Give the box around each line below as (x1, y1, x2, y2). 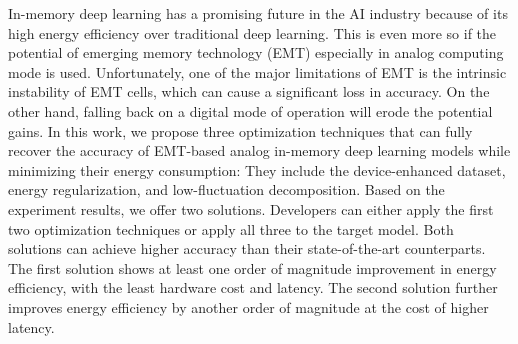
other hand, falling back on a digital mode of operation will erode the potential (8, 100, 493, 121)
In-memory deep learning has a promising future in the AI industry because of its (8, 3, 508, 23)
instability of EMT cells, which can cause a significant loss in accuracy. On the (8, 81, 490, 102)
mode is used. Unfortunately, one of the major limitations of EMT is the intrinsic (8, 61, 507, 82)
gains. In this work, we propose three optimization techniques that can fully (8, 120, 473, 141)
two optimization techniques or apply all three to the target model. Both (8, 218, 454, 239)
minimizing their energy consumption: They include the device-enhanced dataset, (8, 159, 506, 180)
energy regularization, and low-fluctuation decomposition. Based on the (8, 179, 445, 200)
